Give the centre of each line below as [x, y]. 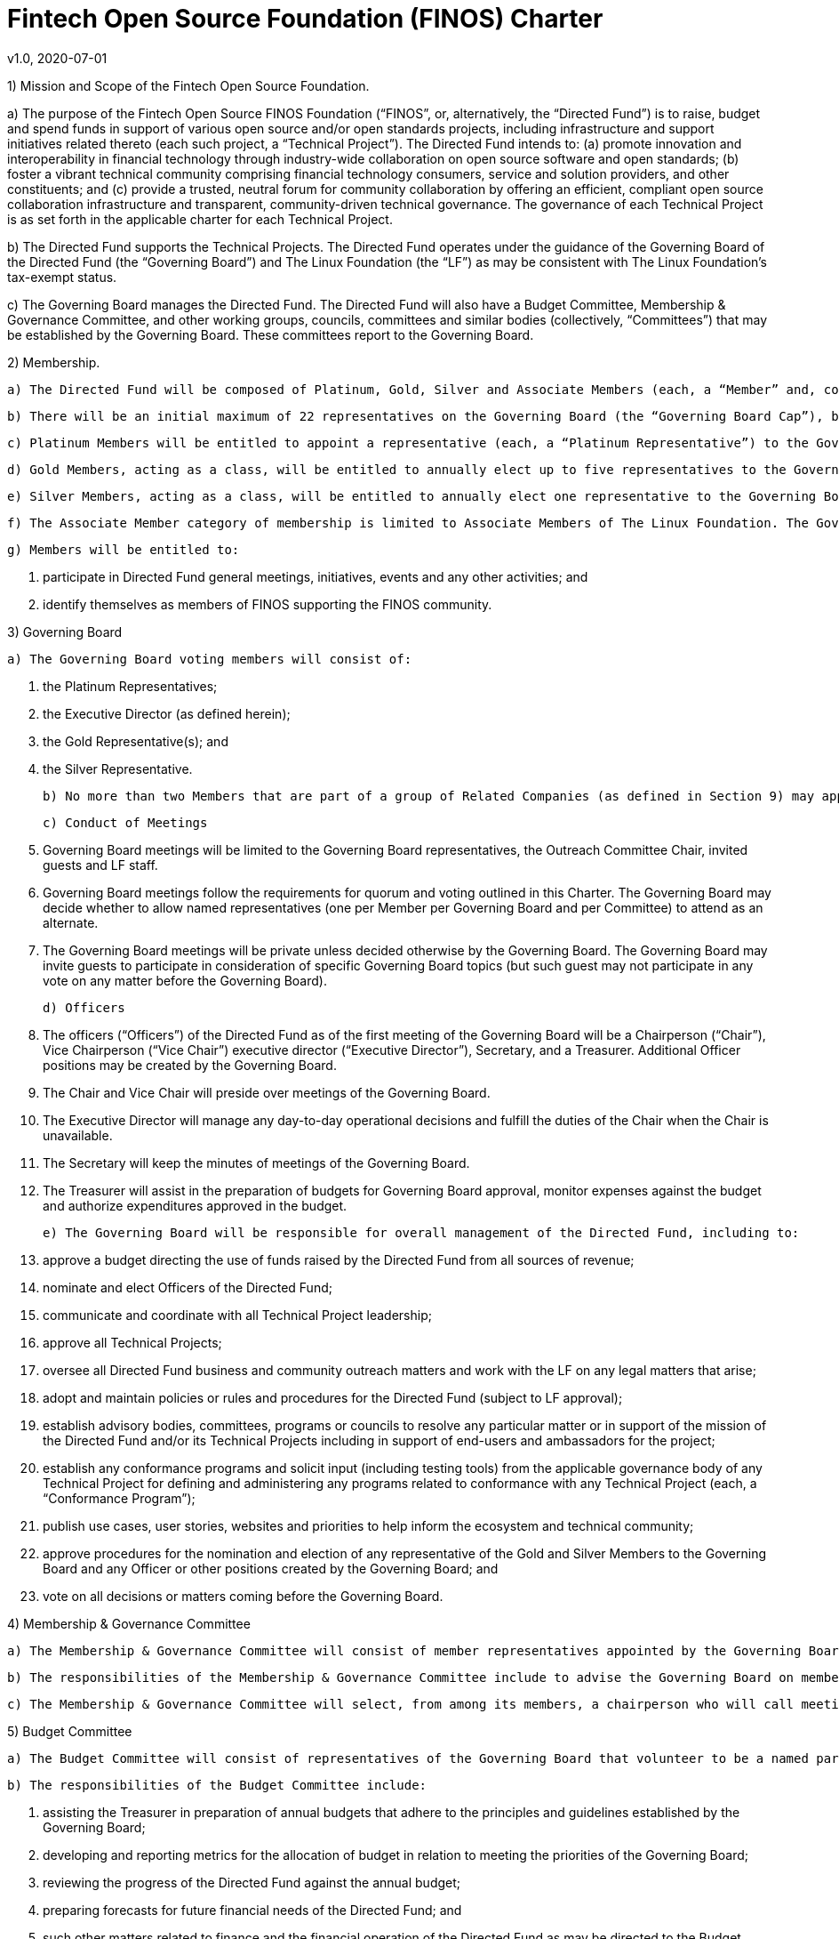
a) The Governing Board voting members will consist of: [210, 659]
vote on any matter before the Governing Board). [185, 980]
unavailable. [78, 1135]
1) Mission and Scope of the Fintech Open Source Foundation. [188, 85]
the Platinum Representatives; [130, 686]
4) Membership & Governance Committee [129, 1623]
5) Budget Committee [70, 1731]
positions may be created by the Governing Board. [190, 1065]
